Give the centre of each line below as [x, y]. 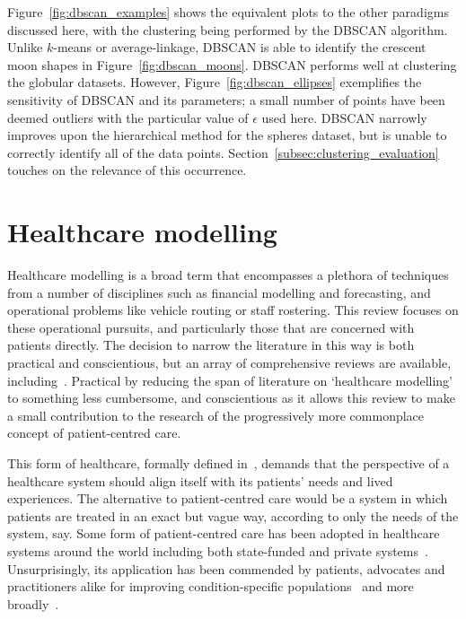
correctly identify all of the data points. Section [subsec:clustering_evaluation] [223, 152]
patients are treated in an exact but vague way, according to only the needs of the [233, 515]
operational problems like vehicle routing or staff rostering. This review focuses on [233, 310]
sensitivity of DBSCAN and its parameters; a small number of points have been [226, 99]
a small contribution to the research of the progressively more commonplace [216, 415]
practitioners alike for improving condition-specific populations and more [211, 586]
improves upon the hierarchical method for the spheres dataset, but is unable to [227, 135]
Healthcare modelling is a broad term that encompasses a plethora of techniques [228, 275]
